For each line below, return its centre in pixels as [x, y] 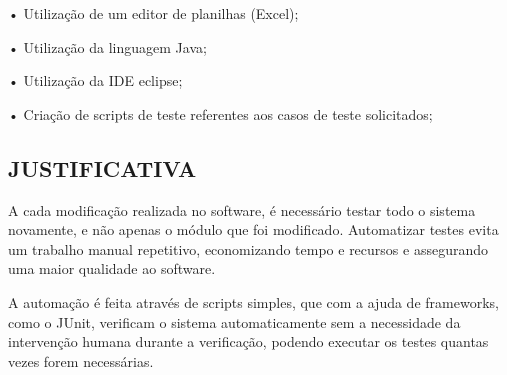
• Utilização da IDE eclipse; [95, 80]
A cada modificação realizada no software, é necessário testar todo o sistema [242, 209]
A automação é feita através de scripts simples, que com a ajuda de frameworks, [253, 301]
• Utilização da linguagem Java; [107, 46]
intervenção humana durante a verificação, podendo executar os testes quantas [248, 341]
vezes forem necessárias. [81, 360]
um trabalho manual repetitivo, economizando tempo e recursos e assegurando [248, 248]
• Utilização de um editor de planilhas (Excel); [153, 13]
